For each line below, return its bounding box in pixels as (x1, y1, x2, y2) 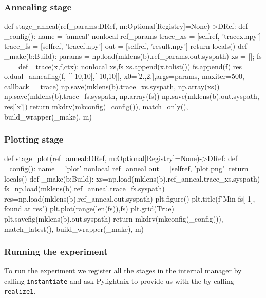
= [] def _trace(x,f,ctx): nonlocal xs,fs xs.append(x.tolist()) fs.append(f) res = (4, 61, 250, 71)
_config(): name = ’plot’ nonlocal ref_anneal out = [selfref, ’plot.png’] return (4, 163, 249, 173)
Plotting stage (4, 133, 64, 146)
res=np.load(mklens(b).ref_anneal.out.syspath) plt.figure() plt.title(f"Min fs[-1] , (4, 193, 255, 204)
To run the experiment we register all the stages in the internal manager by (4, 265, 242, 276)
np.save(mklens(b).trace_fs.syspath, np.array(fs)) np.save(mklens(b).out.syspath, (4, 91, 259, 102)
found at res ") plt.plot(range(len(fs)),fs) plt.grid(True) (4, 203, 174, 214)
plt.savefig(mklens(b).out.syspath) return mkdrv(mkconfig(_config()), (4, 213, 223, 224)
